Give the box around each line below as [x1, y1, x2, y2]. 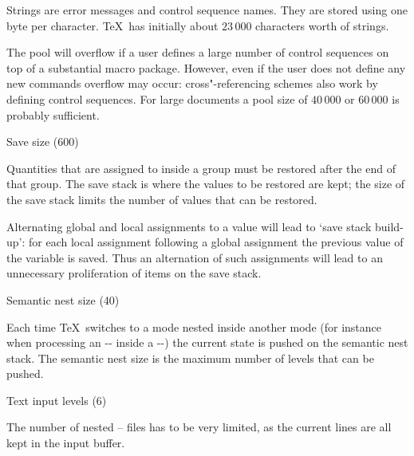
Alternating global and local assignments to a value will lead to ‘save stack [6, 218, 372, 234]
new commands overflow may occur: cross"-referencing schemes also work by [6, 75, 378, 92]
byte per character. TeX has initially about [6, 17, 219, 33]
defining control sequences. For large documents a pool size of [6, 90, 308, 107]
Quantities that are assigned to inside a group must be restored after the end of [6, 159, 396, 176]
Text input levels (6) [6, 391, 107, 408]
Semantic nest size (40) [6, 291, 120, 308]
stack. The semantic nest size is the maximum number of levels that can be [6, 349, 374, 366]
